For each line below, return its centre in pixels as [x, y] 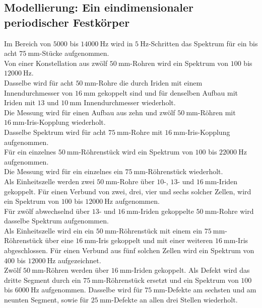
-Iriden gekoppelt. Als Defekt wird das [191, 270]
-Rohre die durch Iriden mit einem [149, 82]
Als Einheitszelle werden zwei [49, 181]
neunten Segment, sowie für [47, 300]
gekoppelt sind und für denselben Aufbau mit [168, 92]
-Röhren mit [217, 112]
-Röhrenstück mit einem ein [159, 230]
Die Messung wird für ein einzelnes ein [63, 171]
